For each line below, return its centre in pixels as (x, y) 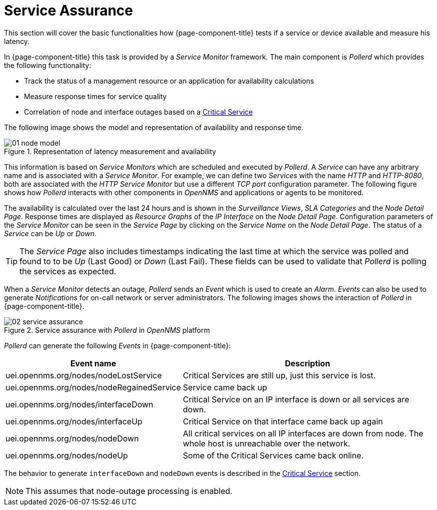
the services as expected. (68, 271)
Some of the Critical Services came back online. (273, 455)
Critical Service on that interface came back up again (283, 421)
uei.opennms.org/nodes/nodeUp (67, 455)
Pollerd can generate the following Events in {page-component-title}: (117, 345)
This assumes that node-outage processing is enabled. (129, 491)
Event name (93, 363)
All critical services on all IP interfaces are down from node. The (303, 433)
